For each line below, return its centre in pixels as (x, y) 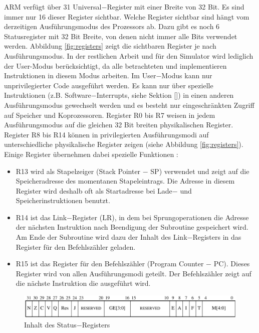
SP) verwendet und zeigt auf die (200, 171)
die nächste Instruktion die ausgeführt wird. (83, 283)
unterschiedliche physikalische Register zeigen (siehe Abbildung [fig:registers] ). (124, 144)
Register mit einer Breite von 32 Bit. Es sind (176, 7)
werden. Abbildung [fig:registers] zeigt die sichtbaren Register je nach (110, 46)
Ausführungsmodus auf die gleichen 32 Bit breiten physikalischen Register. (119, 125)
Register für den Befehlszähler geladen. (76, 246)
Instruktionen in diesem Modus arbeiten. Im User (80, 75)
